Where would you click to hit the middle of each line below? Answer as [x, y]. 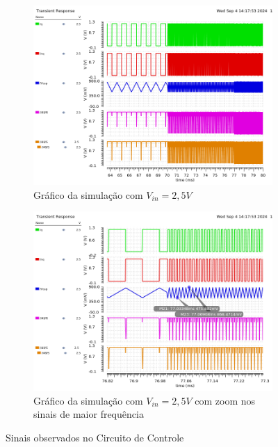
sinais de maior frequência [89, 414]
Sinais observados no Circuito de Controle [95, 437]
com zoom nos [225, 400]
